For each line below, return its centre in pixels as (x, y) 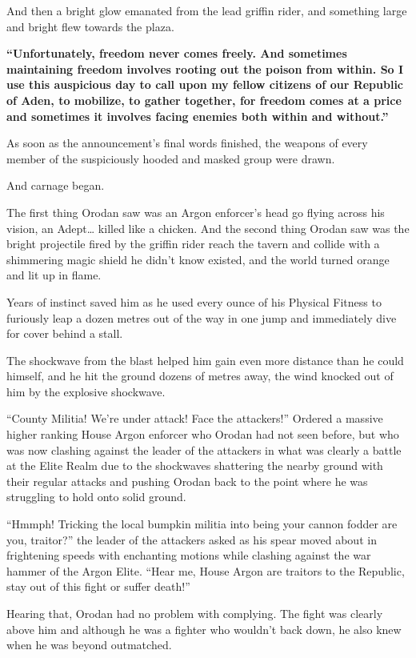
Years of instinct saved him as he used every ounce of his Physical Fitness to (194, 301)
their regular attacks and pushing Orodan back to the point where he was (187, 481)
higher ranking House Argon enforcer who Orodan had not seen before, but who (203, 434)
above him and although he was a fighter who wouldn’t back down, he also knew (204, 629)
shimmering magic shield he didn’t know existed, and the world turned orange (198, 259)
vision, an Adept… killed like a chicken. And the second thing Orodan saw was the (208, 228)
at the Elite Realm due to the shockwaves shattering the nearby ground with (195, 465)
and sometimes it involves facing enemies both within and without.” (198, 116)
